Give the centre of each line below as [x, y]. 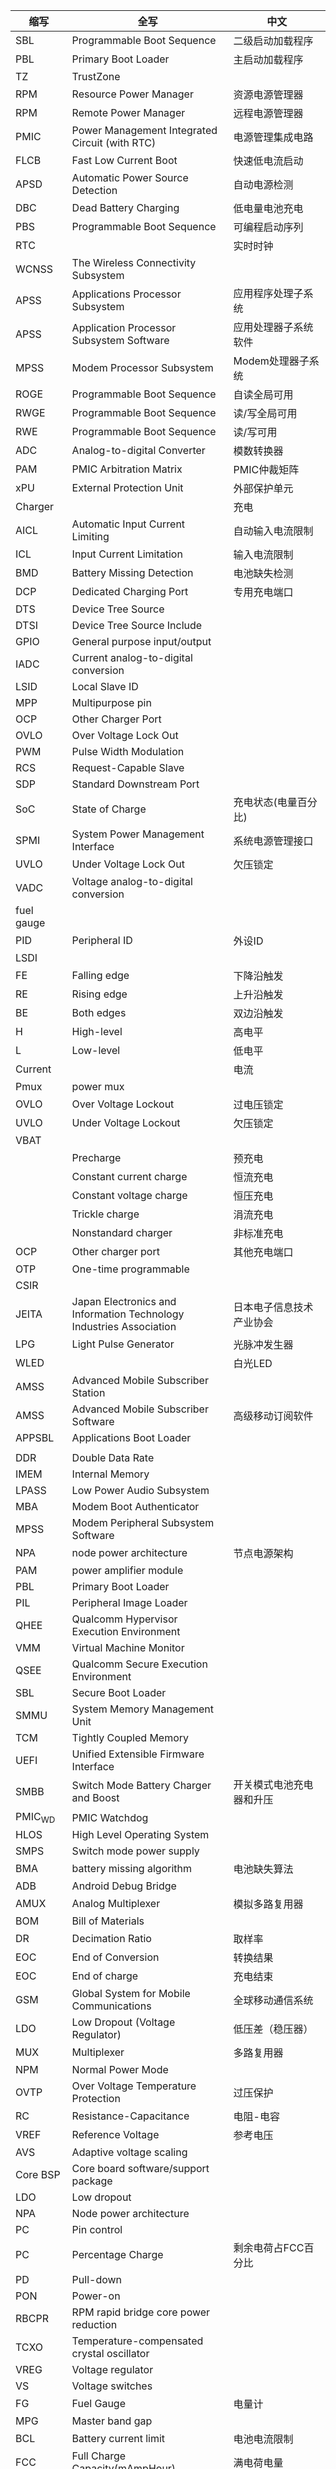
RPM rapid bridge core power [141, 2312]
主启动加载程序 [268, 59]
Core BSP [38, 2175]
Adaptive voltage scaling [129, 2152]
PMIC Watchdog [110, 1817]
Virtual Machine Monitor [128, 1647]
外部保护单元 [263, 488]
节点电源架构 [263, 1553]
